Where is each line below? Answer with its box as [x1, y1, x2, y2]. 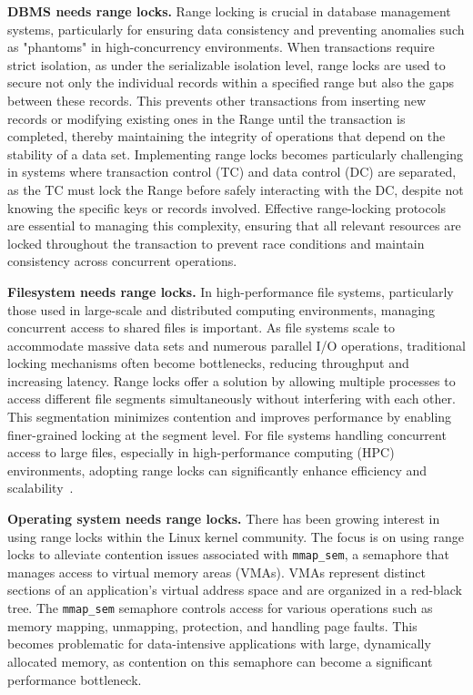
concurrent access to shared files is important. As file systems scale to [7, 318, 395, 337]
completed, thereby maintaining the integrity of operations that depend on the [7, 127, 446, 146]
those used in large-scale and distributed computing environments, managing [7, 300, 435, 319]
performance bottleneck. [7, 669, 142, 689]
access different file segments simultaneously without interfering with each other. [7, 389, 456, 408]
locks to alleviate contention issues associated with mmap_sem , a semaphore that [7, 545, 449, 564]
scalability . [7, 478, 74, 497]
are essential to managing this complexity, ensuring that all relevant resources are [7, 216, 461, 235]
